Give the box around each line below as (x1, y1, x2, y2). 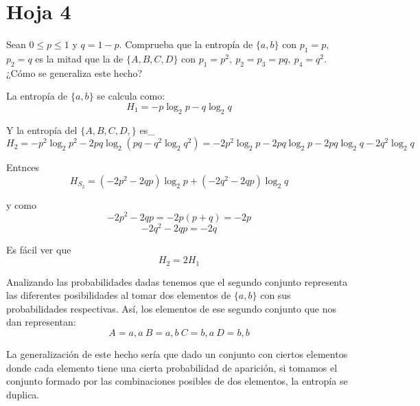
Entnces (6, 160, 40, 174)
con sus (260, 288, 291, 302)
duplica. (6, 387, 40, 401)
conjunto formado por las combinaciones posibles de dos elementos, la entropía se (6, 374, 348, 388)
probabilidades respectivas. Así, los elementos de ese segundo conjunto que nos (6, 301, 337, 315)
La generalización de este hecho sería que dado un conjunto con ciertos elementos (6, 347, 348, 361)
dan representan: (6, 315, 76, 329)
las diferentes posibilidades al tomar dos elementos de (6, 288, 231, 302)
